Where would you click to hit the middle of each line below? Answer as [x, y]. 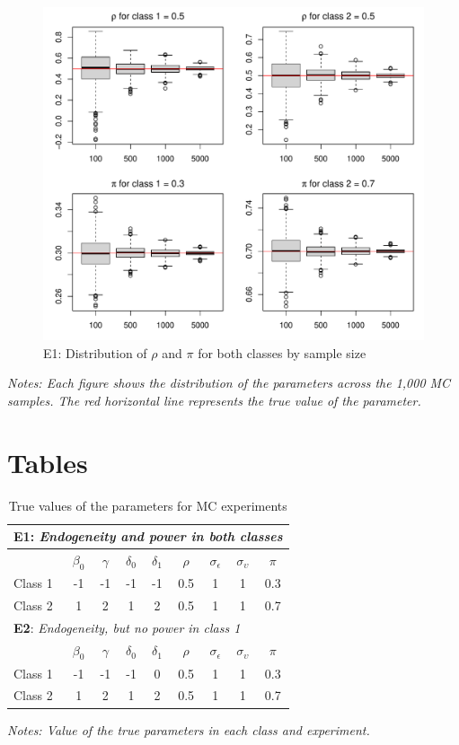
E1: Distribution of [95, 352]
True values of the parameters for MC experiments [148, 505]
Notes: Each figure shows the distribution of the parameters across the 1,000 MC [229, 383]
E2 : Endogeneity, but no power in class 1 [127, 627]
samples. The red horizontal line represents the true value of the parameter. [214, 400]
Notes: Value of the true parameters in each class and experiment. [189, 729]
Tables [48, 462]
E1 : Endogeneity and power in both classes [148, 536]
